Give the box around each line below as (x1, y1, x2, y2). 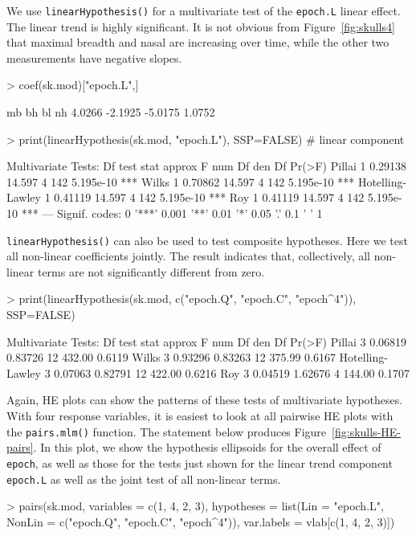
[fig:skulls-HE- (332, 423, 401, 440)
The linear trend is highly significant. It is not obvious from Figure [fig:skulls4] (6, 18, 395, 35)
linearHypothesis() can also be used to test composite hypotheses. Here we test (6, 231, 408, 248)
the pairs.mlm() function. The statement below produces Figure (6, 423, 327, 440)
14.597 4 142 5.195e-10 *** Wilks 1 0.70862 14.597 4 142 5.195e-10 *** (6, 173, 355, 190)
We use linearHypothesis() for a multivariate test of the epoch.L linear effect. (6, 2, 401, 18)
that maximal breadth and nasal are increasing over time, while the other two (6, 34, 389, 51)
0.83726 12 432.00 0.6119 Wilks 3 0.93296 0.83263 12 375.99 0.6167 (6, 349, 336, 366)
